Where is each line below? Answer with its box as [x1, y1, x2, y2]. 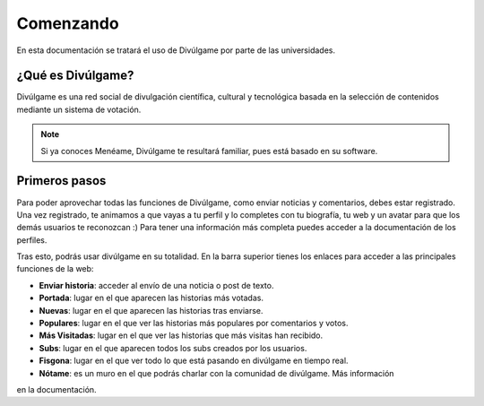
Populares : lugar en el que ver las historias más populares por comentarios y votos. [39, 318, 349, 329]
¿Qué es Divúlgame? [16, 68, 134, 83]
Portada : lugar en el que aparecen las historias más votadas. [39, 292, 264, 304]
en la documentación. [16, 384, 98, 394]
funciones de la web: [16, 263, 94, 274]
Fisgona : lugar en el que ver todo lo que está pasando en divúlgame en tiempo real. [39, 355, 349, 367]
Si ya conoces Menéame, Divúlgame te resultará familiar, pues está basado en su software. [40, 145, 378, 156]
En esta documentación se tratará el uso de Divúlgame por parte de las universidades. [16, 45, 336, 56]
